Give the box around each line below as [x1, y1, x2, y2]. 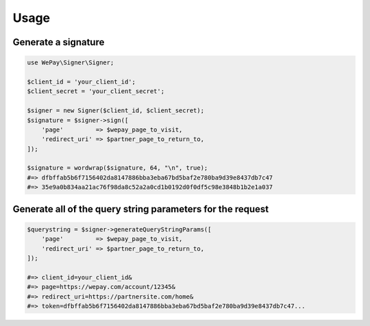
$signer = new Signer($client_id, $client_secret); [27, 107, 205, 114]
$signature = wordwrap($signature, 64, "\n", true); [27, 164, 208, 172]
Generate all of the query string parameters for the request [12, 203, 269, 215]
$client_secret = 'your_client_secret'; [27, 88, 164, 95]
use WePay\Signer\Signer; [27, 59, 114, 66]
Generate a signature [12, 36, 105, 48]
